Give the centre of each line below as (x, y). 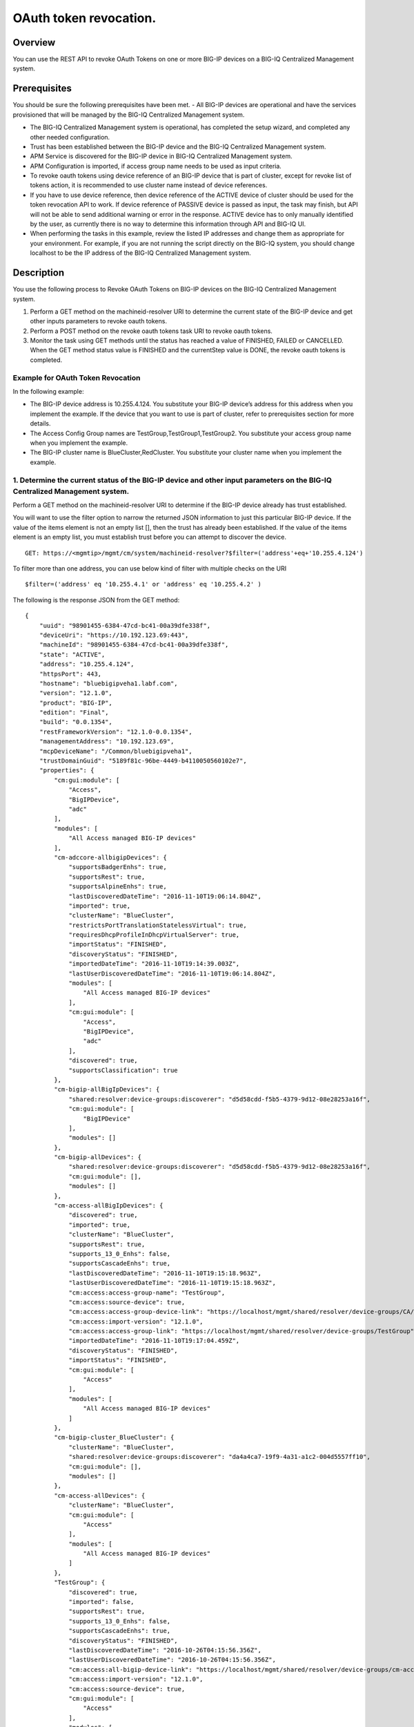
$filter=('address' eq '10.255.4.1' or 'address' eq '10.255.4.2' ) (143, 584)
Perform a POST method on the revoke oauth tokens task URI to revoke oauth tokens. (151, 331)
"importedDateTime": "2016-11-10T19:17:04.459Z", (154, 1341)
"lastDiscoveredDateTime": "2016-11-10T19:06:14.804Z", (165, 896)
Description (39, 273)
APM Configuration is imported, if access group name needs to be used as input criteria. (156, 166)
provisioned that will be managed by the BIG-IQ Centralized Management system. (129, 115)
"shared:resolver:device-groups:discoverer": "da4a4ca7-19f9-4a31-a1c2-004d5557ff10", (219, 1457)
